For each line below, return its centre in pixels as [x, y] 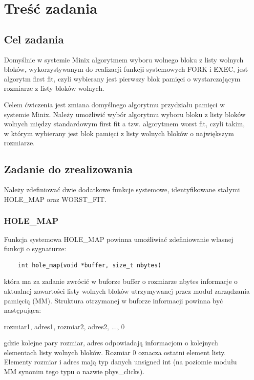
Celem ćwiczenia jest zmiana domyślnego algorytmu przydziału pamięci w [115, 104]
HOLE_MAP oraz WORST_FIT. [55, 199]
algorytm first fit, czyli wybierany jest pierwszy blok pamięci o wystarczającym [122, 78]
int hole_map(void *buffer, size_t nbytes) [90, 265]
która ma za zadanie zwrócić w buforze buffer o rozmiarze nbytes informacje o [121, 281]
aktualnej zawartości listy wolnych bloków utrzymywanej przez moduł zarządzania [127, 290]
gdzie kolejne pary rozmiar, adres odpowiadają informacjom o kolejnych [111, 343]
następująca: [22, 310]
